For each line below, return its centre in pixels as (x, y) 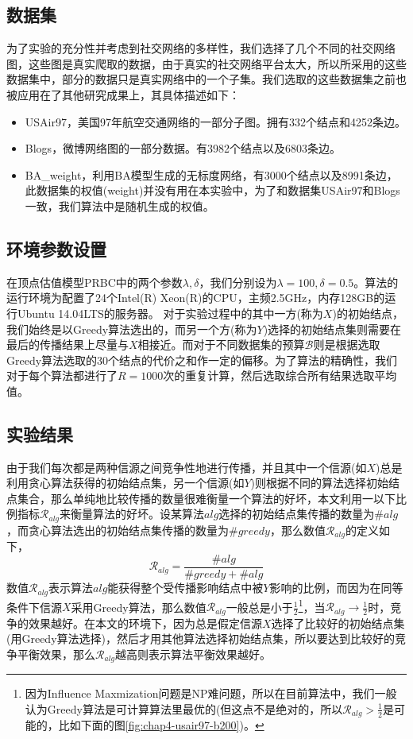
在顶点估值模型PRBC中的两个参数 (95, 282)
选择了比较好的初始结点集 (338, 623)
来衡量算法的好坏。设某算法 (132, 514)
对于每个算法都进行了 (62, 375)
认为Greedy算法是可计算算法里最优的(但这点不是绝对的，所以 (184, 708)
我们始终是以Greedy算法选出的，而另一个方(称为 (132, 329)
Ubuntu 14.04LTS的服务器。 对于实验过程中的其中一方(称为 (170, 313)
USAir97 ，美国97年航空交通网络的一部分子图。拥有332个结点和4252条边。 (215, 121)
